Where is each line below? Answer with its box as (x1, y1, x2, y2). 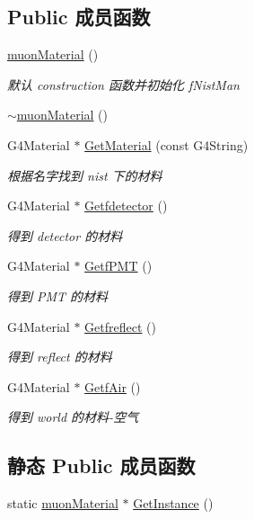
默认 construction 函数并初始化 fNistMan (7, 75, 240, 94)
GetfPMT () (84, 256, 153, 275)
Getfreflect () (84, 317, 156, 336)
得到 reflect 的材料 (7, 347, 112, 366)
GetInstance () (133, 494, 214, 513)
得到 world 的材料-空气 (7, 407, 139, 426)
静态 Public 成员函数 (7, 452, 196, 479)
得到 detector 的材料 (7, 226, 123, 245)
